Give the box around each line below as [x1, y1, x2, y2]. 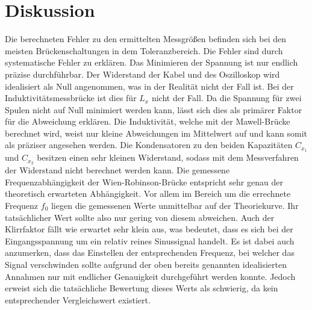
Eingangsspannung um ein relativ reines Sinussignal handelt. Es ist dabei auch [5, 234, 295, 247]
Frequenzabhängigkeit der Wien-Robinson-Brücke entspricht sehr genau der [5, 175, 283, 188]
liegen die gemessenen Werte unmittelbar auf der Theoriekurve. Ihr [51, 199, 299, 211]
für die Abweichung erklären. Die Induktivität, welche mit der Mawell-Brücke [5, 115, 290, 128]
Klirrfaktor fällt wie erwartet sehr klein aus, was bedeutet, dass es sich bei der [5, 223, 293, 235]
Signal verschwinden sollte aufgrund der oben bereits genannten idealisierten [5, 258, 287, 270]
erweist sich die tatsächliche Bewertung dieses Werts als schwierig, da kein [5, 282, 278, 294]
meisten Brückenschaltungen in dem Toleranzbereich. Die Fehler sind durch [5, 44, 283, 57]
